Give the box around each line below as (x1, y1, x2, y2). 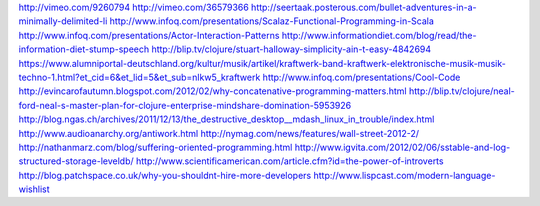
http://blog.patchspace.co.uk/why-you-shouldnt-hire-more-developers (18, 169, 312, 181)
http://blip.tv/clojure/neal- (408, 85, 515, 97)
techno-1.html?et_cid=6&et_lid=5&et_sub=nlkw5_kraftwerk (18, 71, 261, 83)
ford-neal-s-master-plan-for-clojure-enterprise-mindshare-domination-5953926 (18, 99, 352, 111)
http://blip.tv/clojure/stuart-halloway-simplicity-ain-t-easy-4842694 (151, 43, 432, 55)
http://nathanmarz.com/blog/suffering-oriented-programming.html (18, 141, 293, 153)
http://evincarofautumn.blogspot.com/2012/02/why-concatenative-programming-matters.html (18, 85, 407, 97)
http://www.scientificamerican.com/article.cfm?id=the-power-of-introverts (135, 155, 444, 167)
